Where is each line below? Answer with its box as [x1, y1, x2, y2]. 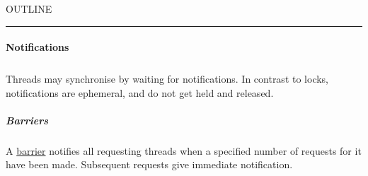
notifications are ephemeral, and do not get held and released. [6, 85, 274, 100]
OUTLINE [6, 1, 52, 16]
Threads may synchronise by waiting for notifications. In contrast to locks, [6, 71, 329, 86]
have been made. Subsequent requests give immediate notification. [6, 157, 293, 172]
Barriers [6, 112, 49, 127]
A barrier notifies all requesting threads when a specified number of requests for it [6, 143, 362, 158]
